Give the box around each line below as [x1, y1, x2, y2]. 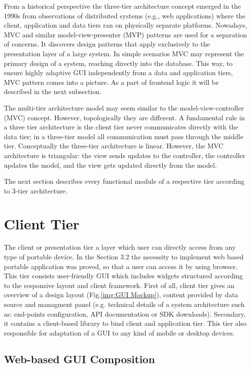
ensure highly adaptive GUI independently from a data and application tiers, [4, 67, 233, 78]
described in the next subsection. [4, 86, 101, 96]
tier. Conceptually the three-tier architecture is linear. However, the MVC [4, 141, 224, 151]
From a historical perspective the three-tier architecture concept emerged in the [4, 1, 241, 11]
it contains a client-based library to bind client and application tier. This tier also [4, 318, 247, 328]
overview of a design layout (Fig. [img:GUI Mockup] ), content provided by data [4, 289, 238, 300]
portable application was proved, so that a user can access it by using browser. [4, 261, 238, 271]
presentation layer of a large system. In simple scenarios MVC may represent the [4, 48, 244, 58]
